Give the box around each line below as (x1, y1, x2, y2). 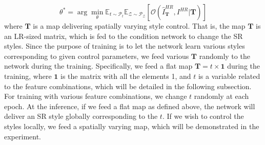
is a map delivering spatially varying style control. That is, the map (33, 20, 246, 31)
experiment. (4, 131, 41, 141)
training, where (4, 70, 52, 81)
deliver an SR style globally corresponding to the (4, 111, 158, 121)
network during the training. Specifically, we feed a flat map (4, 60, 193, 71)
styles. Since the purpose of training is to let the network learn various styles (4, 40, 245, 51)
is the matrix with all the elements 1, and (60, 70, 191, 81)
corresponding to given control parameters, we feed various (4, 50, 189, 61)
